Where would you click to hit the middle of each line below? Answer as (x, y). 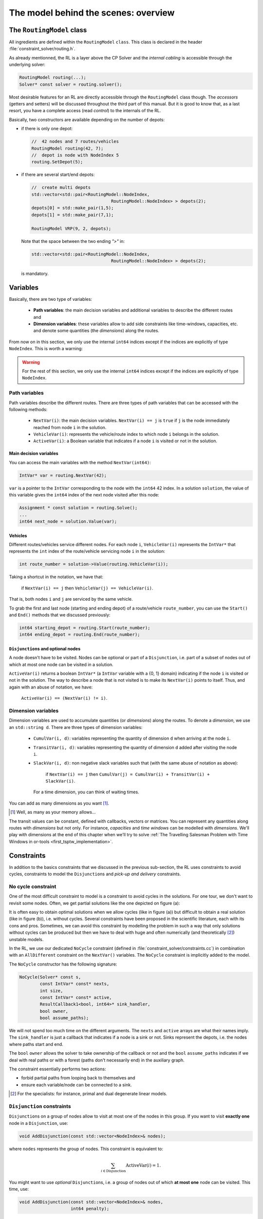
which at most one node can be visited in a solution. (61, 664)
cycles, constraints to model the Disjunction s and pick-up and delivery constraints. (95, 874)
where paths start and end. (36, 1044)
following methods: (28, 409)
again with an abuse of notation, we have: (51, 687)
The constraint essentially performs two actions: (57, 1069)
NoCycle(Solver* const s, (50, 977)
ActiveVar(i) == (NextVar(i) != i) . (64, 698)
